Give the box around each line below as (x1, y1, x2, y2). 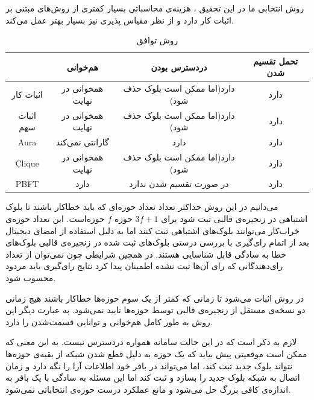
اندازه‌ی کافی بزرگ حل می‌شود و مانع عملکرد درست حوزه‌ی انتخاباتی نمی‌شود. (5, 383, 291, 395)
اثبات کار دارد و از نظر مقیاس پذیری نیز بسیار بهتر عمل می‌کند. (5, 13, 234, 26)
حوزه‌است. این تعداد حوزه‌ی (5, 212, 105, 225)
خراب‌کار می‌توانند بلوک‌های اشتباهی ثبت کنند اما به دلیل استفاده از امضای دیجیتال (5, 224, 300, 237)
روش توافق (136, 34, 178, 46)
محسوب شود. (5, 271, 56, 284)
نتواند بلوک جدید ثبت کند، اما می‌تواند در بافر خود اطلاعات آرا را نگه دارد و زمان (5, 359, 293, 372)
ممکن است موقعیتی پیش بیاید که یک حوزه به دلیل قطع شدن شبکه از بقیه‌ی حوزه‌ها (5, 348, 307, 360)
